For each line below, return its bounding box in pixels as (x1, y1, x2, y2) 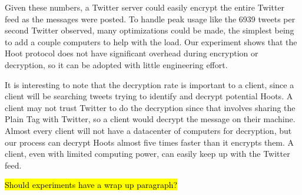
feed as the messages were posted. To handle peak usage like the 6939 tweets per (5, 12, 296, 25)
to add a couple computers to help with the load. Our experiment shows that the (5, 35, 297, 48)
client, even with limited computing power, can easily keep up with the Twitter (5, 147, 290, 160)
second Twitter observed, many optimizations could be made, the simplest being (5, 24, 294, 36)
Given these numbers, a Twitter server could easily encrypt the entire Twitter (5, 1, 285, 13)
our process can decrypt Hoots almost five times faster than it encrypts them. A (5, 136, 294, 148)
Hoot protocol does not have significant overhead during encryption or (5, 47, 258, 59)
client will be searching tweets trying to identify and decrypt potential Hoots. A (5, 90, 293, 102)
